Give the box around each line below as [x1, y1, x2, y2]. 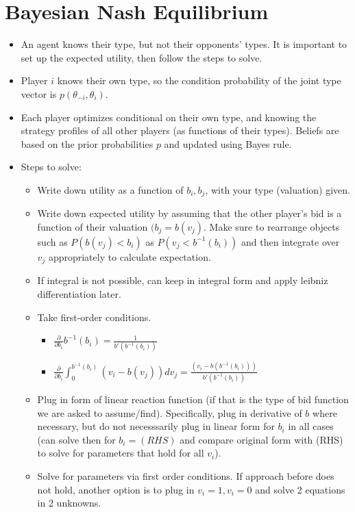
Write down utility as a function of [37, 182, 184, 196]
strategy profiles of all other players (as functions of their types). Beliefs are [21, 123, 339, 138]
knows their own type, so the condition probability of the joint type [57, 73, 341, 88]
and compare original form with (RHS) [180, 432, 343, 446]
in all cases [288, 419, 334, 433]
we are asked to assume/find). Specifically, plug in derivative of [37, 405, 302, 420]
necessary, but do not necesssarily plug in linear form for [37, 419, 275, 433]
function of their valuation [37, 219, 148, 233]
